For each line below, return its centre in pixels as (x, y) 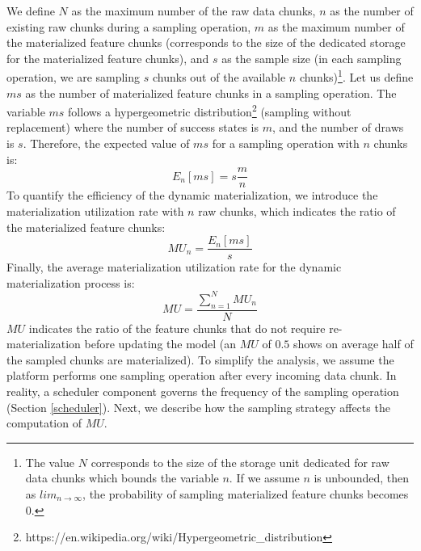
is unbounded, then (362, 478)
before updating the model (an (160, 344)
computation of (44, 423)
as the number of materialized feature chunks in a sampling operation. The (211, 93)
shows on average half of (354, 344)
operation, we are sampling (74, 77)
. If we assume (264, 478)
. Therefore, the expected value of (106, 143)
